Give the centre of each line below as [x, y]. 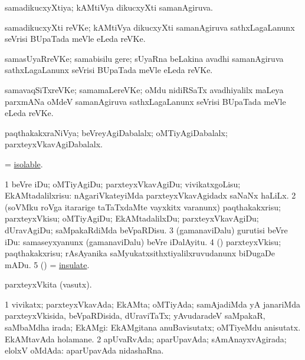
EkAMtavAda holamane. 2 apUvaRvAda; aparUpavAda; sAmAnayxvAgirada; [146, 338]
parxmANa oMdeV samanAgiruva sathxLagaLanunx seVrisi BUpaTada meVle [145, 101]
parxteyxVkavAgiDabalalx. [54, 144]
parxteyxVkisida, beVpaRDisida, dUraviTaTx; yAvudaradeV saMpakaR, [135, 316]
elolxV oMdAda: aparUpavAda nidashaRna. [84, 350]
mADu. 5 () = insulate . [47, 264]
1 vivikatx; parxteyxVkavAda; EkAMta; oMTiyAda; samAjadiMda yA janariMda [152, 304]
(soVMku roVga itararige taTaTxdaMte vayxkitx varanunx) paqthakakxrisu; [143, 207]
